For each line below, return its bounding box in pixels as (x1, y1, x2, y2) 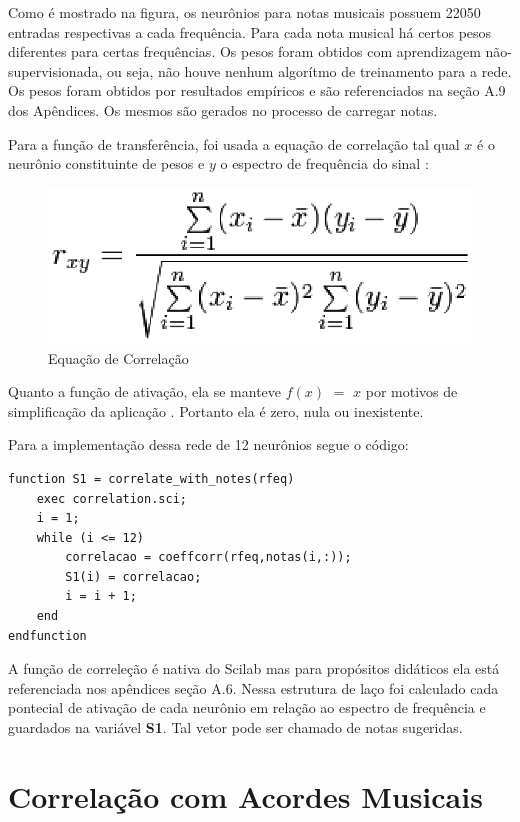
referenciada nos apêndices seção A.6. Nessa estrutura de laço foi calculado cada (8, 677, 499, 698)
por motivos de (365, 381, 458, 402)
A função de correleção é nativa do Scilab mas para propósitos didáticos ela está (8, 658, 500, 679)
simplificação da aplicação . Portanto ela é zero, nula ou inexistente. (8, 400, 424, 421)
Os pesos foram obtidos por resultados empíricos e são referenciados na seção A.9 (8, 80, 506, 101)
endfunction (8, 628, 87, 643)
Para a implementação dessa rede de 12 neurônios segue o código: (8, 434, 409, 455)
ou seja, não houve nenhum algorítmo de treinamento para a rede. (106, 60, 512, 81)
